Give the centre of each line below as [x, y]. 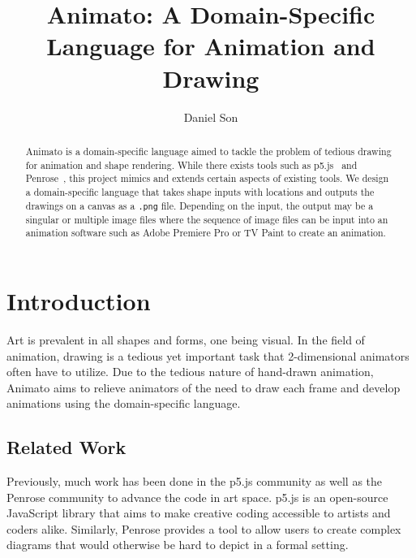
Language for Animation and [211, 46]
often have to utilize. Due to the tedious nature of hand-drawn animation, [190, 372]
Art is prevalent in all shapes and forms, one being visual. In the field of [186, 339]
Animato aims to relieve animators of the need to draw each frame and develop [204, 387]
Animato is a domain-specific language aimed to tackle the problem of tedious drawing [208, 151]
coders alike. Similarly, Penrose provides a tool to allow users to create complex [204, 528]
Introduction [79, 300]
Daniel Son [211, 117]
